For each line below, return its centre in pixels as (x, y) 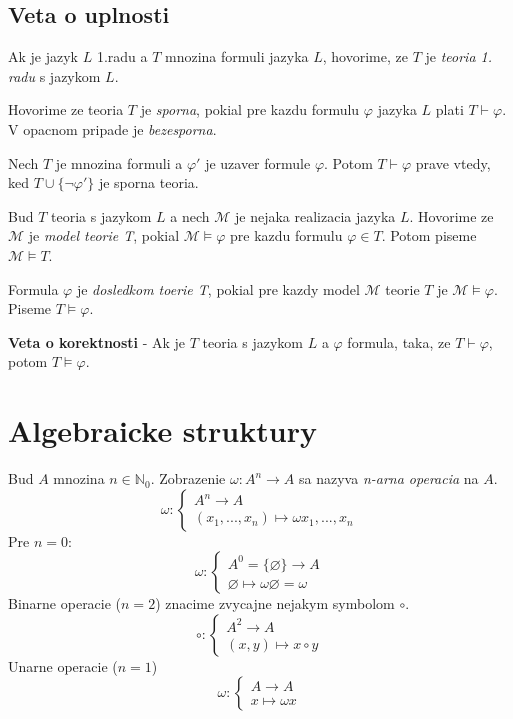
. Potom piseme (429, 235)
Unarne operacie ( (63, 665)
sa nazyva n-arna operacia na (389, 478)
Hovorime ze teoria (66, 109)
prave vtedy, (453, 162)
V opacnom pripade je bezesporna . (112, 128)
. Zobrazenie (188, 478)
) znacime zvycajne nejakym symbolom (275, 603)
